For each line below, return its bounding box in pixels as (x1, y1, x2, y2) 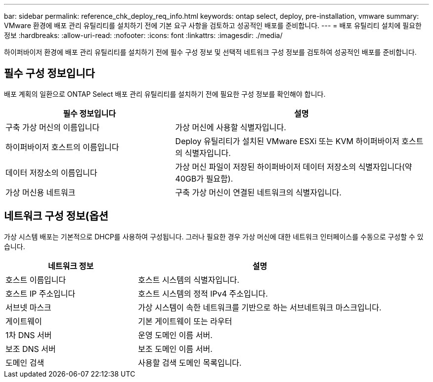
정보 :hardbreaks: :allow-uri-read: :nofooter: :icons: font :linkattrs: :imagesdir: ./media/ (4, 31, 283, 39)
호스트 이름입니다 (5, 274, 66, 285)
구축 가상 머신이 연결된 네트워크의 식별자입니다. (175, 187, 342, 197)
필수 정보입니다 (63, 108, 116, 118)
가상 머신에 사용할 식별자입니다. (175, 122, 286, 132)
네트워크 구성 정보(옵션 (4, 210, 109, 223)
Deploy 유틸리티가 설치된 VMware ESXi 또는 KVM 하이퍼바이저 (175, 136, 399, 146)
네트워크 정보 (48, 261, 94, 271)
